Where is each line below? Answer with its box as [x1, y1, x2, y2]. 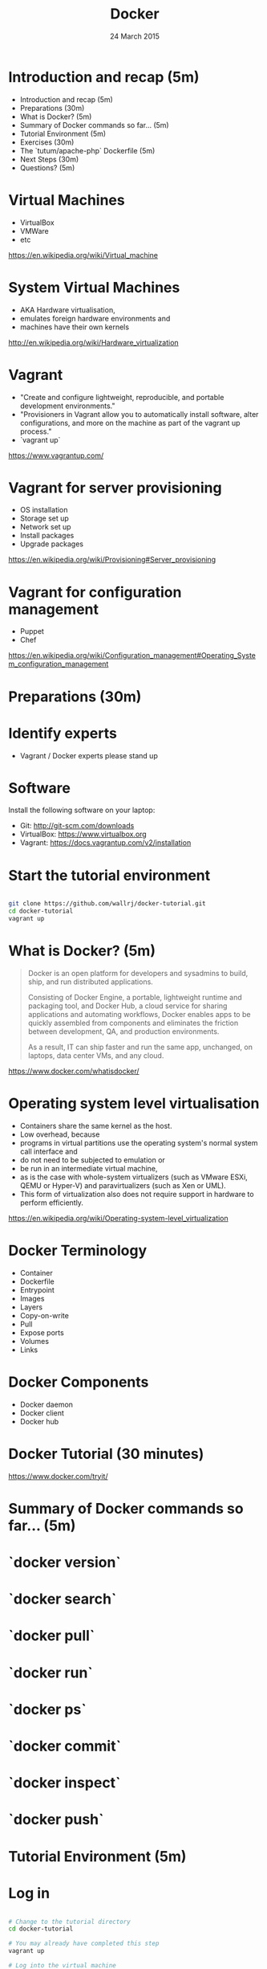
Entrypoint [19, 1285, 55, 1294]
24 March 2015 [109, 31, 160, 41]
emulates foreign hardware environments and [19, 313, 171, 323]
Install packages [19, 531, 75, 541]
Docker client [19, 1407, 64, 1418]
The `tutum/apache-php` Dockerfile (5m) [19, 145, 156, 155]
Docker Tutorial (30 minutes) [8, 1444, 204, 1463]
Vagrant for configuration [8, 583, 182, 601]
